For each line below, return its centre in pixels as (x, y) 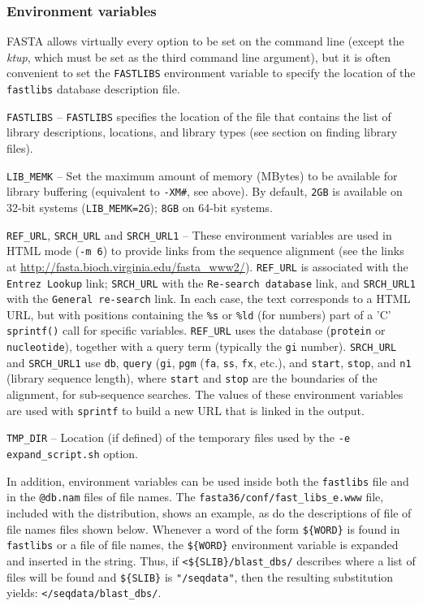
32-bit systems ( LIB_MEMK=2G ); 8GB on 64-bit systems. (140, 207)
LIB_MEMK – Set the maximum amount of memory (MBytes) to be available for (202, 175)
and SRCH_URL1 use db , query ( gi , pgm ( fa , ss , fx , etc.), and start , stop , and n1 (209, 362)
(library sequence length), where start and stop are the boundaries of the (192, 378)
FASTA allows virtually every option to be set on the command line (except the (205, 41)
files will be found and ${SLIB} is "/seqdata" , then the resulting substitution (200, 576)
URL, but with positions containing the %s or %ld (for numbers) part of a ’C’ (199, 314)
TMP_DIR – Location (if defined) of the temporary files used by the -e (179, 437)
